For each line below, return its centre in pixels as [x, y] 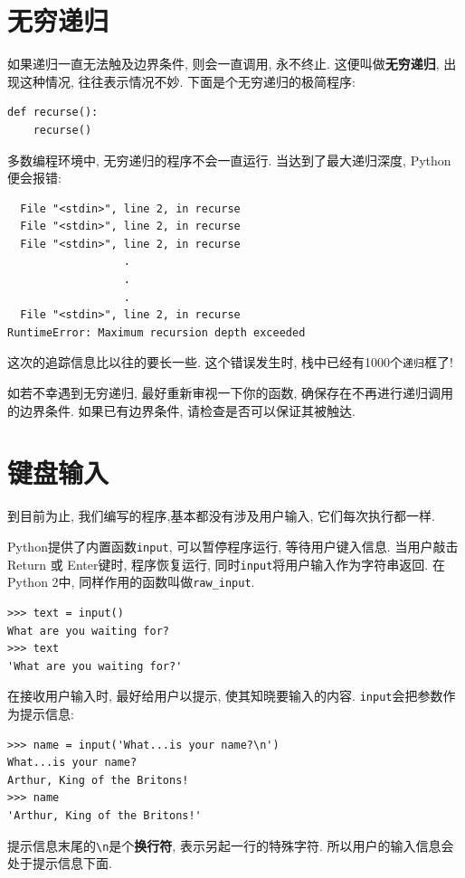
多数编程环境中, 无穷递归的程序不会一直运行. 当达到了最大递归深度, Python [229, 160]
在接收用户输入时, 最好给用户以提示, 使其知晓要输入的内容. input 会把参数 [225, 696]
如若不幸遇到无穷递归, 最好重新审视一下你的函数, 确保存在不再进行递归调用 [231, 393]
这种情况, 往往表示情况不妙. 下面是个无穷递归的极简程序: [187, 81]
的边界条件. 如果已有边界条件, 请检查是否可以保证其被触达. [181, 410]
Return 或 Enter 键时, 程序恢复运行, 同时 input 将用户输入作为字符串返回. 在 [226, 564]
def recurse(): [53, 113]
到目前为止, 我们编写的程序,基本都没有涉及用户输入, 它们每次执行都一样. [221, 516]
